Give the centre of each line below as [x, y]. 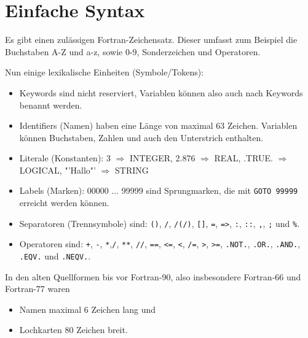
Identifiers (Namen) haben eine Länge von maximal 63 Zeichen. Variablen [158, 125]
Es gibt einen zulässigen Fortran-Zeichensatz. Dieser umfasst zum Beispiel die [151, 40]
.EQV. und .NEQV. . [55, 256]
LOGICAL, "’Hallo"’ [57, 170]
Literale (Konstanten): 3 [65, 158]
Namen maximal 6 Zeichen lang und [88, 309]
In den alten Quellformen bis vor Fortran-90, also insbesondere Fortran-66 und [153, 276]
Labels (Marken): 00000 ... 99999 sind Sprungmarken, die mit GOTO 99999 [159, 190]
